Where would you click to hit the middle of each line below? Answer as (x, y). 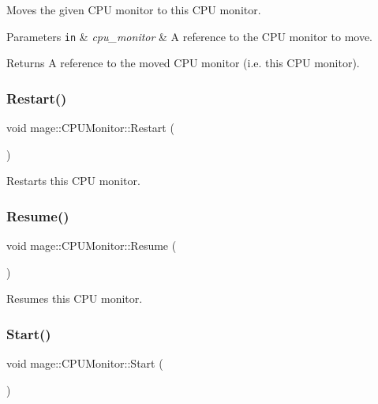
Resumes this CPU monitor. (75, 298)
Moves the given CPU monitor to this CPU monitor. (134, 9)
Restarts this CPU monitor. (73, 181)
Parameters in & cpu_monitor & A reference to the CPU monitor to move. (190, 36)
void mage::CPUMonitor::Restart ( (90, 128)
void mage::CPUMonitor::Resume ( (92, 245)
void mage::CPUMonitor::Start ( (85, 363)
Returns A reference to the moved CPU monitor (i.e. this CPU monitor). (183, 63)
